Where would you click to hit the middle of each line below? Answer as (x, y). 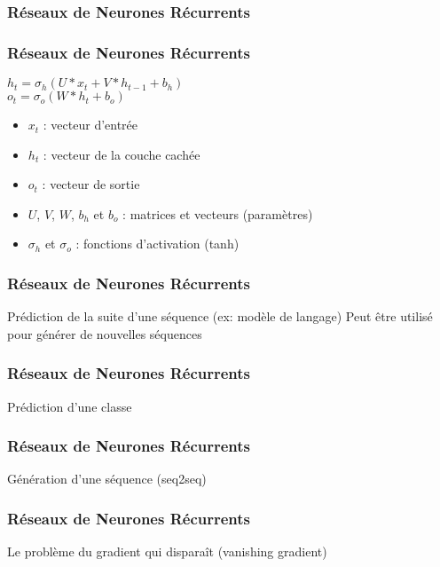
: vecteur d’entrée (90, 125)
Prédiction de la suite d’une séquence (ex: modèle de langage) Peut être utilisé (220, 316)
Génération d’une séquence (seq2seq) (107, 479)
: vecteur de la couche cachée (122, 154)
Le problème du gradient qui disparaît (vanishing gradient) (167, 551)
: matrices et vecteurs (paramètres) (218, 213)
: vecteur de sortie (91, 184)
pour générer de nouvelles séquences (105, 333)
